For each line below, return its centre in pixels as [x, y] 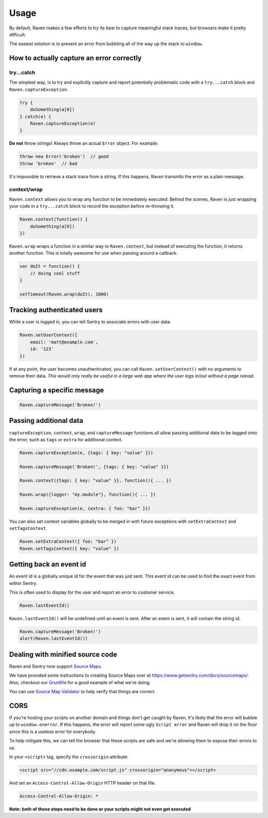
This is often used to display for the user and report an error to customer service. [92, 593]
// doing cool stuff [55, 273]
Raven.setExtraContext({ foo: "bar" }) [68, 542]
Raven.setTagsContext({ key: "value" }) [69, 548]
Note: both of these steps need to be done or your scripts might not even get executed [100, 809]
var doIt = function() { [50, 266]
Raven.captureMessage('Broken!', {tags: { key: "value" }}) [94, 467]
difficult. [18, 34]
